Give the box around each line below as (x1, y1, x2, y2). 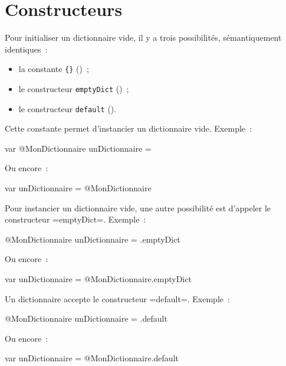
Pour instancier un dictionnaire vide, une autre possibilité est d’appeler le (5, 201, 271, 214)
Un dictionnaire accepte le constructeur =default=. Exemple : (5, 292, 230, 305)
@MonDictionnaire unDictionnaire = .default (5, 312, 167, 325)
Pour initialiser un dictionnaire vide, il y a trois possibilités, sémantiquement (5, 31, 282, 44)
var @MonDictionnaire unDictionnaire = (5, 142, 152, 154)
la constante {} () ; (18, 63, 89, 75)
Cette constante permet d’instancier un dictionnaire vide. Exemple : (5, 122, 252, 135)
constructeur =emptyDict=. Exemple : (5, 213, 146, 226)
